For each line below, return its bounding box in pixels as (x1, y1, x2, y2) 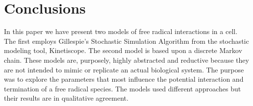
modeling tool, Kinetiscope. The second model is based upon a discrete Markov (4, 45, 242, 55)
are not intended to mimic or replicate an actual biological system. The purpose (4, 64, 244, 74)
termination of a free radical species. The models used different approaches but (4, 83, 241, 93)
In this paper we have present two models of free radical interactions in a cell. (4, 26, 238, 36)
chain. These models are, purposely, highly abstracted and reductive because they (4, 54, 249, 65)
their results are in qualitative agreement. (4, 93, 128, 103)
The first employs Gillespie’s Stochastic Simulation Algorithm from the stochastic (4, 35, 249, 46)
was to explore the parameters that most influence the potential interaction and (4, 74, 244, 84)
